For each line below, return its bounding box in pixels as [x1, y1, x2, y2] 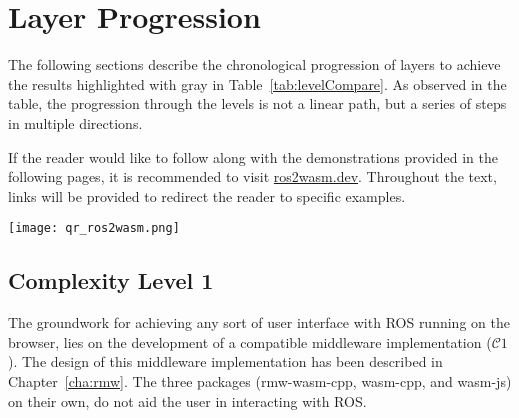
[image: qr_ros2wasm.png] [8, 221, 180, 236]
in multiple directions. [8, 112, 143, 133]
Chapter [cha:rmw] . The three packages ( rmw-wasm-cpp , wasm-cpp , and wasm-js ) [8, 370, 512, 391]
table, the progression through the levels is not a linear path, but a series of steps [8, 93, 507, 114]
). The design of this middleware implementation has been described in [8, 351, 443, 372]
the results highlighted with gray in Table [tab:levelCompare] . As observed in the [8, 73, 507, 94]
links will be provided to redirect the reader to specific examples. [8, 185, 406, 206]
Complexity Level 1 [8, 265, 214, 296]
